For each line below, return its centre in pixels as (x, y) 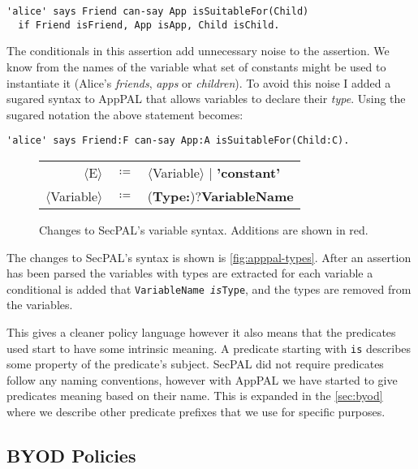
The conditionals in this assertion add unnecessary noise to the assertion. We (198, 51)
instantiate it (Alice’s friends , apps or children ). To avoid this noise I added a (199, 82)
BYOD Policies (71, 455)
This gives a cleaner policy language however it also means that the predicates (201, 331)
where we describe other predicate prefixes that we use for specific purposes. (196, 411)
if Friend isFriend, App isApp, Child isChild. (149, 25)
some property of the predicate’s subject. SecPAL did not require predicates (195, 364)
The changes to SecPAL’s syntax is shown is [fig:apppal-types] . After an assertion (209, 257)
